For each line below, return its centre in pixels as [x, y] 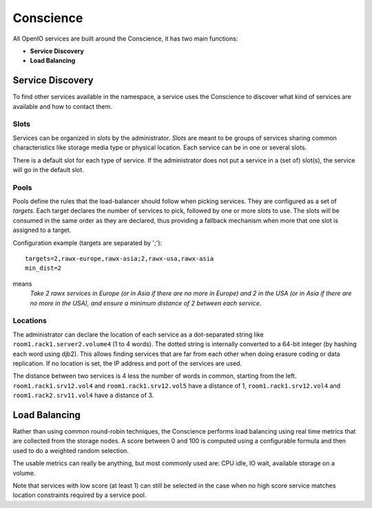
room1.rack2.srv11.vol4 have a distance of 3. [83, 395]
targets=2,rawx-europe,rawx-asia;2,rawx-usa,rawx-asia [120, 259]
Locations [30, 321]
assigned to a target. [42, 230]
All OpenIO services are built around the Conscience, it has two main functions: [125, 39]
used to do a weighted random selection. [71, 450]
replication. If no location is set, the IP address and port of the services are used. [127, 363]
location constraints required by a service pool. [80, 495]
